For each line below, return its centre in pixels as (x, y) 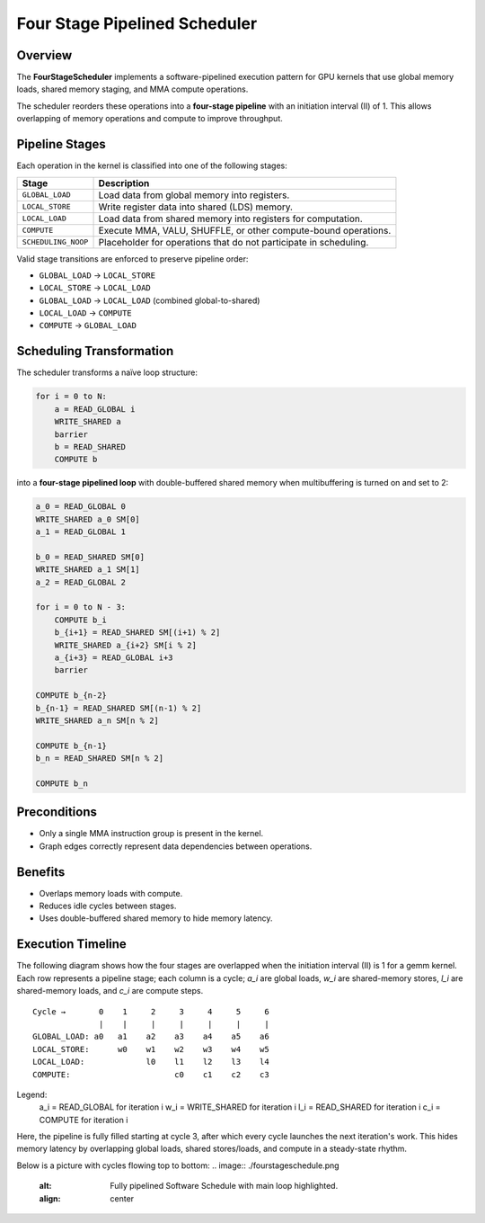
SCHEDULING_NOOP (55, 242)
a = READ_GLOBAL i (95, 409)
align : (50, 1198)
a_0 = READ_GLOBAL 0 (80, 507)
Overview (44, 55)
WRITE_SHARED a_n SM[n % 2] (97, 720)
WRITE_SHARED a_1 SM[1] (88, 570)
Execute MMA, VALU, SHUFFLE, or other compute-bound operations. (245, 230)
